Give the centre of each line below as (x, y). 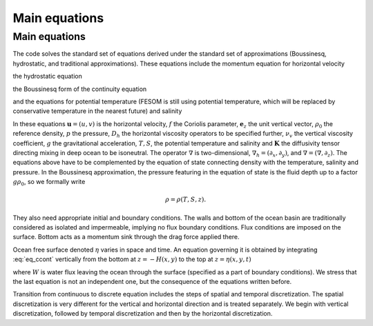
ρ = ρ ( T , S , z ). (185, 200)
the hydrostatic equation (47, 77)
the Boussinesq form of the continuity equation (80, 89)
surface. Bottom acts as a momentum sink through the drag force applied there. (126, 237)
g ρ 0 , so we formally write (49, 183)
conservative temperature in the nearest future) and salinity (97, 111)
